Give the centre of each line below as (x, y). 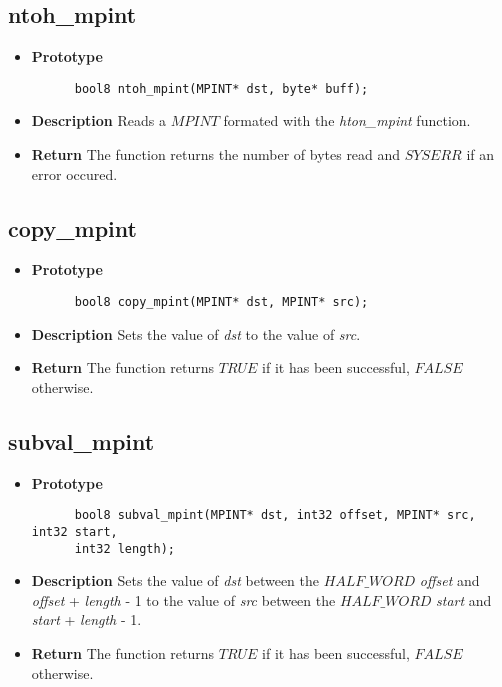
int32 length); (124, 548)
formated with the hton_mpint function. (347, 120)
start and (464, 599)
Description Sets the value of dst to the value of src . (196, 333)
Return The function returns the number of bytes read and (216, 154)
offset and (449, 580)
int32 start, (74, 531)
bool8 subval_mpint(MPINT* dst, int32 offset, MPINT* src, (275, 515)
